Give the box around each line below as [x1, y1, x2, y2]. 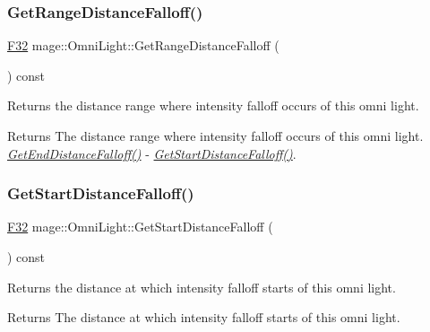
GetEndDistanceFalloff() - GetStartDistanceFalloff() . [7, 144, 297, 162]
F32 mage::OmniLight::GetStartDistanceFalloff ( [7, 217, 273, 236]
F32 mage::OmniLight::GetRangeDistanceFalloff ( [7, 36, 279, 55]
